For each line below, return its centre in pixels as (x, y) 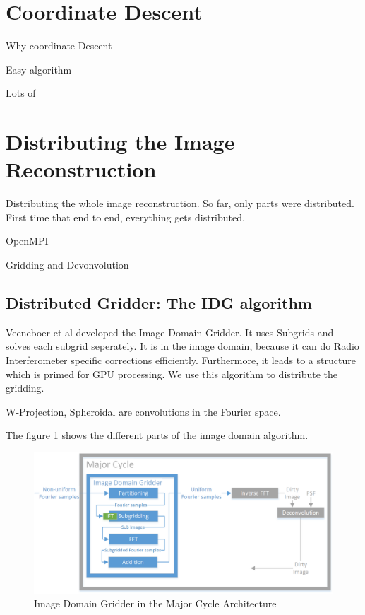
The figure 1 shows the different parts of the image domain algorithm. (157, 435)
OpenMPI (27, 241)
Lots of (21, 93)
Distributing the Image (120, 142)
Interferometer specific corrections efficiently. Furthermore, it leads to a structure (181, 359)
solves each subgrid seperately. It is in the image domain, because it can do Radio (182, 346)
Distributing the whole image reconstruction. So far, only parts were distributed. (180, 203)
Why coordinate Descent (59, 46)
